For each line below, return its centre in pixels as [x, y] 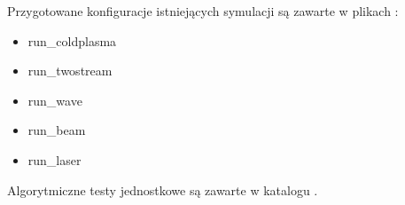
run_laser [55, 159]
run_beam [57, 130]
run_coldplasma [72, 40]
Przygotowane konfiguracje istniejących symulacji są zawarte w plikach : [203, 11]
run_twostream [70, 71]
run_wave [55, 100]
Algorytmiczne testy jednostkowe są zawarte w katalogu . [163, 189]
